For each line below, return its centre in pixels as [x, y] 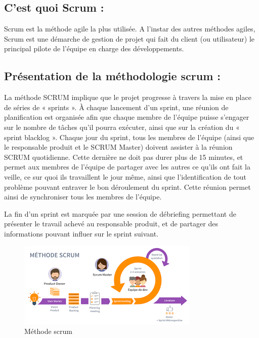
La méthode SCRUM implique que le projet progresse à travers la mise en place [128, 97]
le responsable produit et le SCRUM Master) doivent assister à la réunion [118, 147]
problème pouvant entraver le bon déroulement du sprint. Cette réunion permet [127, 187]
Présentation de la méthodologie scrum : [113, 76]
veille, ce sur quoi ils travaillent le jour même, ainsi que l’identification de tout [125, 176]
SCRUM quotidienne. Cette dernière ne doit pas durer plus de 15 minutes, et [124, 157]
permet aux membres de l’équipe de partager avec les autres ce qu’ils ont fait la [127, 167]
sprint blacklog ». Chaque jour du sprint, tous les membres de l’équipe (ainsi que [129, 137]
